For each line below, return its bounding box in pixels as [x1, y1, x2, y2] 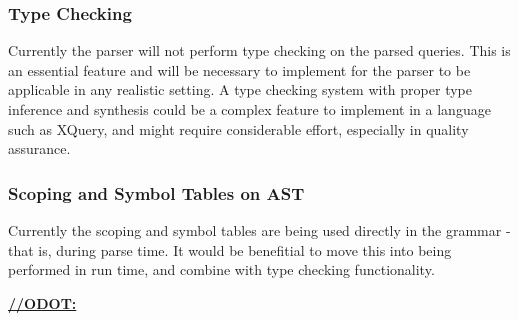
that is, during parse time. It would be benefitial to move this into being [8, 239, 452, 260]
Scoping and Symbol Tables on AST [8, 180, 305, 205]
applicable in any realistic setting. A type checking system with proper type [8, 79, 472, 100]
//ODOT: [8, 292, 77, 313]
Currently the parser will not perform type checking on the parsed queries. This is [8, 40, 511, 61]
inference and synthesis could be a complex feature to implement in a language [8, 99, 491, 119]
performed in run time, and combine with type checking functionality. [8, 259, 435, 280]
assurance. [8, 138, 71, 159]
